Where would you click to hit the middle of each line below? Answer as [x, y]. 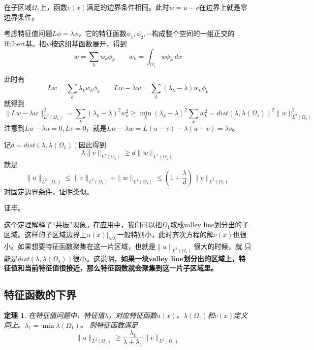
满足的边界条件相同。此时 [128, 7]
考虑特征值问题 [28, 33]
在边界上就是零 [223, 7]
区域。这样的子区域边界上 [45, 234]
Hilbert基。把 [25, 43]
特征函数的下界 [40, 295]
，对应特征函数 [133, 315]
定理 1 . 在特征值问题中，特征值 [54, 315]
